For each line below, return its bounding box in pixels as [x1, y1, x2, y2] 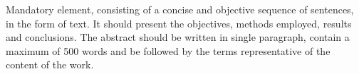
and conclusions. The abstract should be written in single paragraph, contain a [6, 30, 350, 44]
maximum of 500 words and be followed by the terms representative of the [6, 43, 331, 58]
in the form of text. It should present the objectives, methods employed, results [6, 16, 352, 30]
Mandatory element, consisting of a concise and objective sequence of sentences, [6, 2, 354, 16]
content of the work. [6, 57, 94, 72]
